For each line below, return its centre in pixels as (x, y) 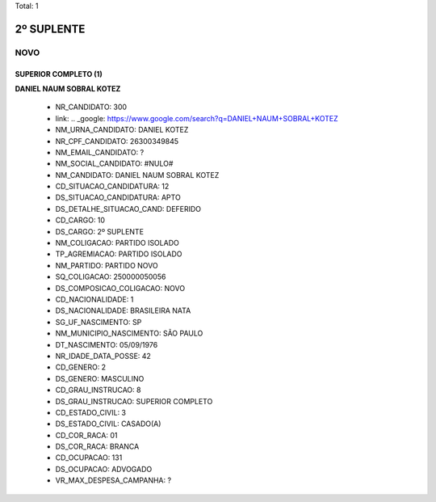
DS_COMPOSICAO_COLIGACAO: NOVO (120, 288)
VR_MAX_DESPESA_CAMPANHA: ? (113, 480)
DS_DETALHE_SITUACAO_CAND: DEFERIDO (128, 209)
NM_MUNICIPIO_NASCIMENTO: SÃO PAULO (129, 333)
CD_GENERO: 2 (81, 367)
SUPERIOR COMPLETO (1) (59, 74)
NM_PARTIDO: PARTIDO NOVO (107, 265)
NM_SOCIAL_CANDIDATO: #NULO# (114, 164)
